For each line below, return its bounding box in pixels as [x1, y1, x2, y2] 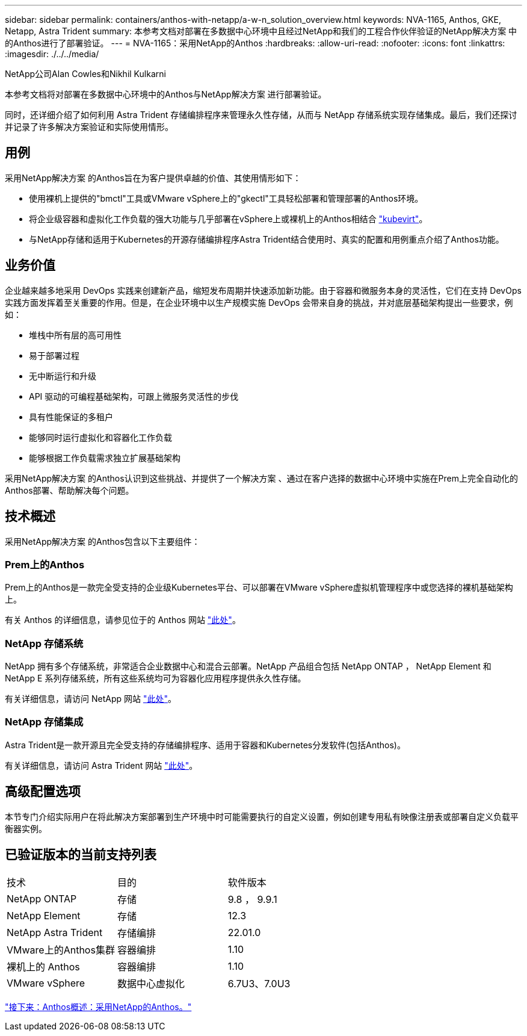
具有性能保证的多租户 [29, 411, 113, 422]
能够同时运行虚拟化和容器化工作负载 [29, 432, 172, 442]
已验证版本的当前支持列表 [5, 847, 156, 863]
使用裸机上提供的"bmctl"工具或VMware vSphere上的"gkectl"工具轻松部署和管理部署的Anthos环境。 [29, 193, 424, 203]
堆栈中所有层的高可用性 [29, 329, 122, 340]
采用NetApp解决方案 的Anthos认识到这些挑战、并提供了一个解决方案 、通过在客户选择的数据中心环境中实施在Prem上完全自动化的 [5, 473, 518, 483]
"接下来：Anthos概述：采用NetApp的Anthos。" [5, 1002, 192, 1013]
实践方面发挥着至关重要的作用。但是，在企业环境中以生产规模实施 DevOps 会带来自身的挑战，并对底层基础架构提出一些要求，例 [5, 297, 513, 308]
